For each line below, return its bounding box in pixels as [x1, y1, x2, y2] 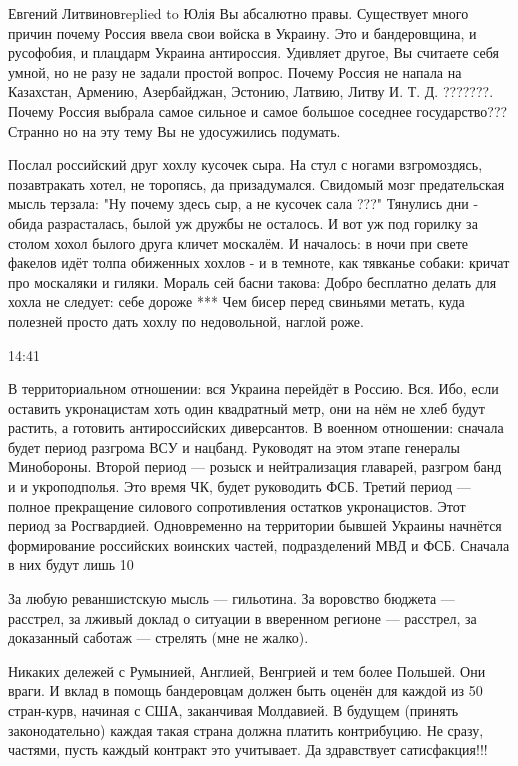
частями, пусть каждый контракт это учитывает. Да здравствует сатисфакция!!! [8, 739, 488, 760]
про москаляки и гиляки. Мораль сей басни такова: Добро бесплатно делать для [8, 271, 497, 292]
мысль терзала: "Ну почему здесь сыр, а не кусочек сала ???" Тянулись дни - [8, 193, 479, 214]
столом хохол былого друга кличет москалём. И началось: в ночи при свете [8, 232, 468, 253]
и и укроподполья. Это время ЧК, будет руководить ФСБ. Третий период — [8, 476, 471, 497]
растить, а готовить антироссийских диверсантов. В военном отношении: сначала [8, 417, 504, 438]
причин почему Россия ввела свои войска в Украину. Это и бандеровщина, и [8, 22, 477, 43]
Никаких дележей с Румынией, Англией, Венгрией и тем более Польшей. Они [8, 660, 486, 681]
